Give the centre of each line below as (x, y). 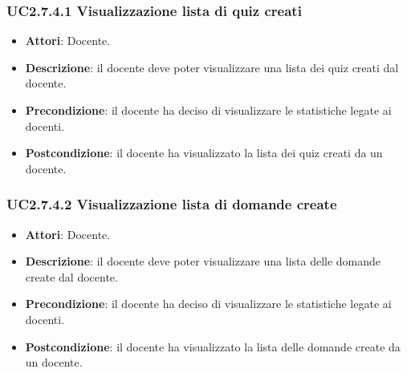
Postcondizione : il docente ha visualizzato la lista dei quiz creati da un (204, 153)
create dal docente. (71, 276)
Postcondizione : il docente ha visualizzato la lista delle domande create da (213, 346)
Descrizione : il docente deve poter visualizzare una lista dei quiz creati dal (212, 67)
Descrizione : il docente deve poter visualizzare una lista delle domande (203, 261)
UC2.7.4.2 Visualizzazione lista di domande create (172, 204)
